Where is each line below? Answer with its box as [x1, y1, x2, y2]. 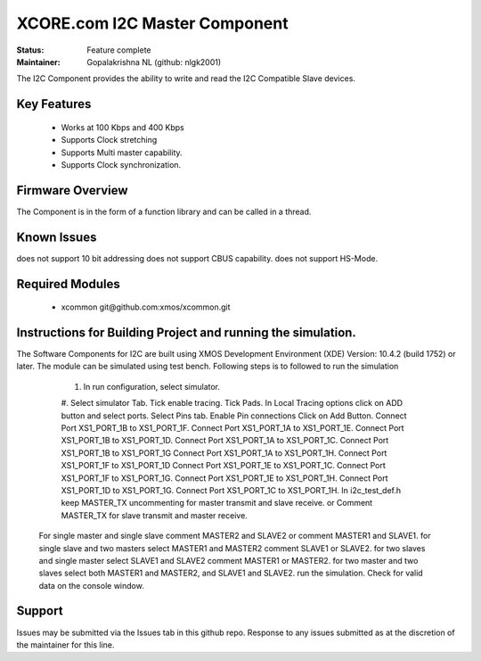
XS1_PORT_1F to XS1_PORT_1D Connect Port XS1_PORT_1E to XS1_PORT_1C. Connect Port [61, 460, 387, 471]
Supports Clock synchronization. [61, 159, 182, 169]
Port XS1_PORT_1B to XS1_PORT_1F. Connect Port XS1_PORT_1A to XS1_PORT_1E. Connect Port [61, 422, 404, 433]
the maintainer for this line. [16, 639, 115, 650]
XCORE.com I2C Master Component [16, 13, 289, 33]
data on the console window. [38, 580, 144, 591]
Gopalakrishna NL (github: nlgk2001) [86, 56, 222, 67]
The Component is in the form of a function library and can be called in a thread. [16, 206, 312, 217]
